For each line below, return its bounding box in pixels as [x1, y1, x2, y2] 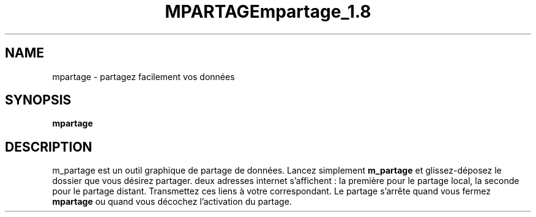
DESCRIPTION [5, 139, 92, 155]
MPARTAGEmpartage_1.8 [165, 1, 371, 22]
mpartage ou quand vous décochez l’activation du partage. [52, 196, 292, 207]
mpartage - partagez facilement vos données [52, 71, 235, 82]
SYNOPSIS [5, 92, 72, 108]
